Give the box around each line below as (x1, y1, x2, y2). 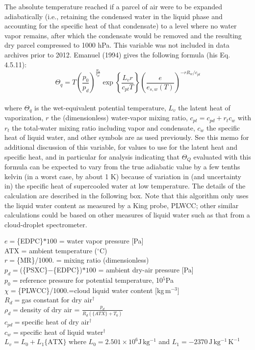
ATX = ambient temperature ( (4, 245, 98, 255)
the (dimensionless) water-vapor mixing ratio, (51, 112, 188, 123)
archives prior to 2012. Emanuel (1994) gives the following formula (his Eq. (4, 49, 230, 59)
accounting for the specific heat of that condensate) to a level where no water (4, 21, 237, 31)
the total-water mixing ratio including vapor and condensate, (12, 122, 195, 133)
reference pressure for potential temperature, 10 (20, 274, 163, 285)
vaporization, (4, 112, 44, 123)
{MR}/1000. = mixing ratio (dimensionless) (16, 255, 149, 265)
